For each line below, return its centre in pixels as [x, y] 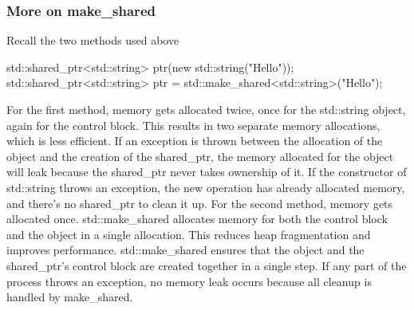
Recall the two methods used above [93, 40]
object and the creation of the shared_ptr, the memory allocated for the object [200, 156]
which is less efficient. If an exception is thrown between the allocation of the [195, 141]
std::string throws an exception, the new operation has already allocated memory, [206, 187]
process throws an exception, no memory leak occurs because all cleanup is [189, 281]
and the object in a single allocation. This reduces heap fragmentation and [189, 234]
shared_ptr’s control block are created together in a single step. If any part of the [207, 265]
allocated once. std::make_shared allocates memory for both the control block [197, 219]
